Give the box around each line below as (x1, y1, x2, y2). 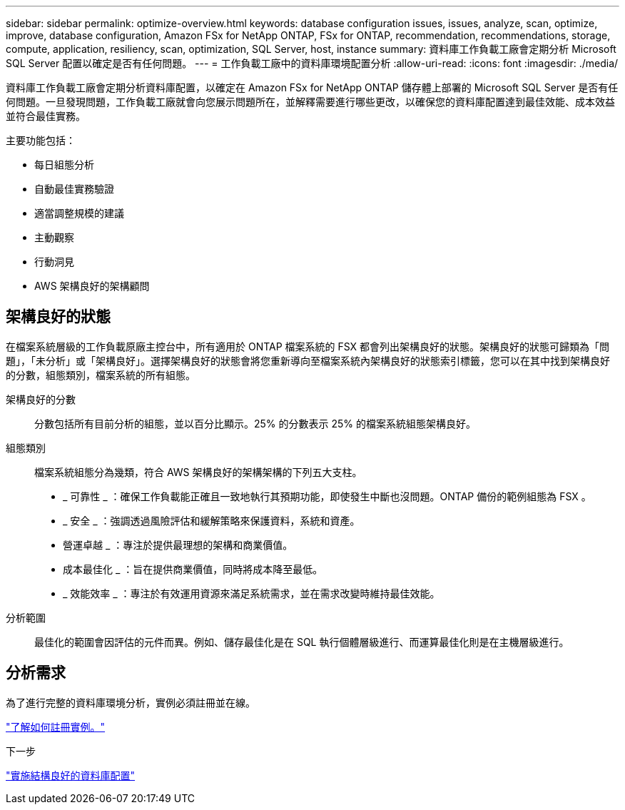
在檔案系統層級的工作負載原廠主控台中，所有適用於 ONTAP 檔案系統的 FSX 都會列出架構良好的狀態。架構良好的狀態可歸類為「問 (6, 340, 610, 353)
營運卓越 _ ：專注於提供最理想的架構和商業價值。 (63, 538, 293, 551)
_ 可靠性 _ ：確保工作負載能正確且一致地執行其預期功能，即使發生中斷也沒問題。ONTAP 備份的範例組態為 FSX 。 (63, 490, 591, 502)
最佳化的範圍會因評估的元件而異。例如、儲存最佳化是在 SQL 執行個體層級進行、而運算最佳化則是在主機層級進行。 (34, 635, 569, 648)
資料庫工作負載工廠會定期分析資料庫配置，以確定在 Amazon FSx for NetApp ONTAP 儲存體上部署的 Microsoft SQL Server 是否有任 (6, 81, 619, 93)
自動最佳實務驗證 (34, 183, 114, 195)
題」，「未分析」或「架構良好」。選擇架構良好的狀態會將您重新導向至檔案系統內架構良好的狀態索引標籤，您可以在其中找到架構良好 (6, 354, 610, 367)
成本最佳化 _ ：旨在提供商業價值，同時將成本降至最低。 (63, 562, 323, 575)
